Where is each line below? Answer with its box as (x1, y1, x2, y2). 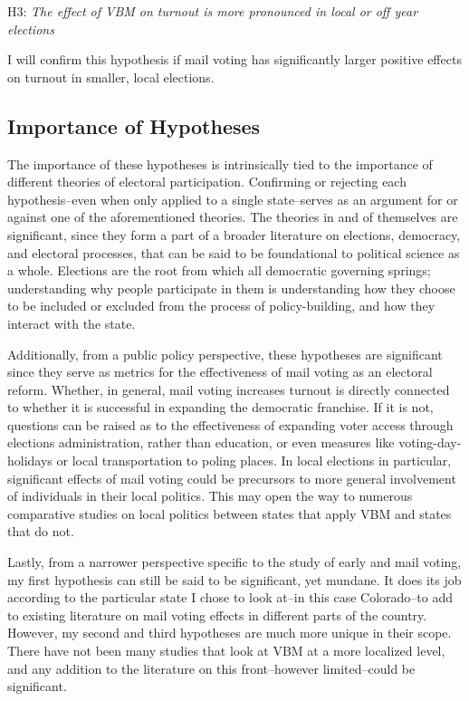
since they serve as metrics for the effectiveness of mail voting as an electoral (7, 362, 433, 381)
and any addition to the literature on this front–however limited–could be (7, 658, 416, 677)
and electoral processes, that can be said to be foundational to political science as (7, 243, 460, 262)
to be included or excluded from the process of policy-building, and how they (7, 296, 435, 315)
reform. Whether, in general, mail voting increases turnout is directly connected (7, 379, 450, 399)
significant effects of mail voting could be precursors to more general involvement (7, 468, 456, 487)
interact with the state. (7, 313, 136, 332)
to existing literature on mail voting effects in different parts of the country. (7, 605, 427, 624)
